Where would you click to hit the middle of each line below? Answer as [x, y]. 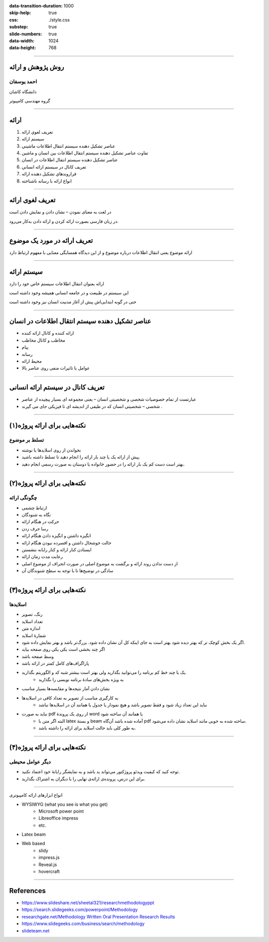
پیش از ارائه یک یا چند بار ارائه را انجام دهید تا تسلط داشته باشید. [81, 457]
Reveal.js [48, 865]
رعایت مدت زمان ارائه [42, 556]
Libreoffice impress [58, 818]
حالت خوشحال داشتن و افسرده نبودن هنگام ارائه [67, 542]
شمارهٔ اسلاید [34, 635]
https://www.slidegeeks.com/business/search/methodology [83, 924]
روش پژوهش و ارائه [37, 67]
